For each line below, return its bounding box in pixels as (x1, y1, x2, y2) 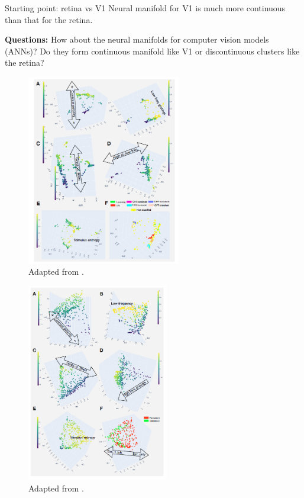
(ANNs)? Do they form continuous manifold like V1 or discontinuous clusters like (5, 44, 300, 57)
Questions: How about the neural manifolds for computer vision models (5, 33, 269, 46)
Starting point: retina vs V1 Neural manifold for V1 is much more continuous (5, 2, 286, 14)
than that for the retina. (5, 13, 93, 25)
